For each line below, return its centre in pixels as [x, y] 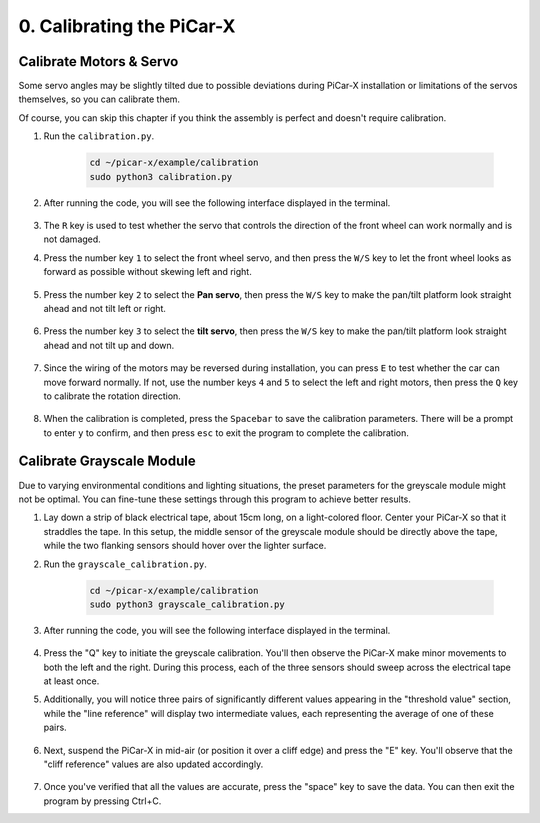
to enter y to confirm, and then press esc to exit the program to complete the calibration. [226, 432]
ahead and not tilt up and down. [109, 345]
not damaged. [72, 239]
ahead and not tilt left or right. [105, 308]
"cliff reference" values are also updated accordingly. [153, 764]
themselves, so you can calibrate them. [99, 99]
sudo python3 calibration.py [161, 176]
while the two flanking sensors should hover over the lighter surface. [185, 546]
